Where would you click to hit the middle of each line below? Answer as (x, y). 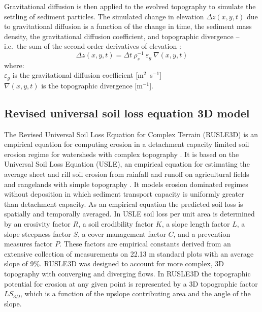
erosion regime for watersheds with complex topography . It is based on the (122, 154)
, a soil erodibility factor (116, 224)
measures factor (28, 244)
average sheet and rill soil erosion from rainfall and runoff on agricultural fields (127, 174)
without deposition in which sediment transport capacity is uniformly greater (124, 194)
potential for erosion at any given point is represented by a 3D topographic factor (131, 283)
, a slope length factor (196, 224)
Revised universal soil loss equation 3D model (127, 113)
